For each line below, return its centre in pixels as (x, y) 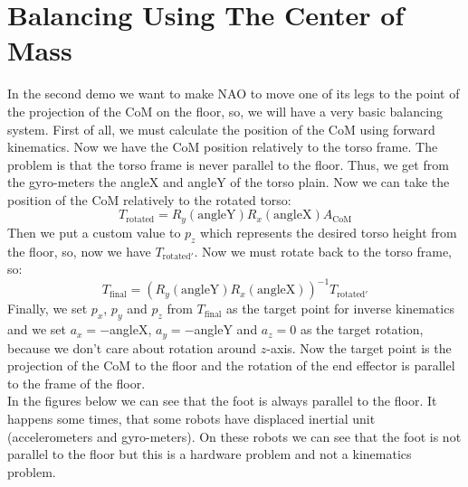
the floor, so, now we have (79, 251)
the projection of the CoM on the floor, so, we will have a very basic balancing (225, 111)
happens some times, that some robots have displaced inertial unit (191, 419)
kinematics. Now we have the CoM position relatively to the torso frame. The (223, 147)
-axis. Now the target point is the (359, 347)
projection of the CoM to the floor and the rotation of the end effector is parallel (231, 365)
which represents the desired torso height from (329, 232)
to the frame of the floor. (76, 383)
